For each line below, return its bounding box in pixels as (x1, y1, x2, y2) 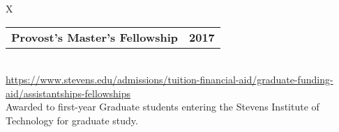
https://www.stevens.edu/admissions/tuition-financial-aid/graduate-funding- (6, 72, 333, 87)
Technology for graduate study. (6, 113, 138, 127)
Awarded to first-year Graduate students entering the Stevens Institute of (6, 99, 319, 114)
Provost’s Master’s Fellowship (11, 28, 178, 45)
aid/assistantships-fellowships (6, 85, 131, 100)
